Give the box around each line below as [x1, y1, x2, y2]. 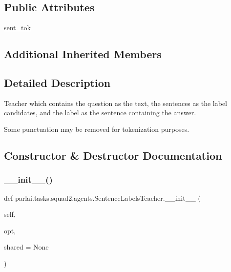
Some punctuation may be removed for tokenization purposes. [4, 124, 189, 134]
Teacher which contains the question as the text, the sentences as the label [4, 98, 227, 108]
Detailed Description [4, 75, 111, 90]
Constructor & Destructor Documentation [4, 147, 222, 163]
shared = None [4, 242, 49, 252]
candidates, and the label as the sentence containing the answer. [4, 107, 196, 118]
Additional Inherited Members [4, 46, 162, 62]
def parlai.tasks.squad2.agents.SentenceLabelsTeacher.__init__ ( [4, 192, 201, 203]
